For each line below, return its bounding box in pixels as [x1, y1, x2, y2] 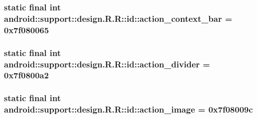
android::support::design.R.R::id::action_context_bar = [4, 12, 232, 24]
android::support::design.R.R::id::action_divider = [4, 58, 210, 70]
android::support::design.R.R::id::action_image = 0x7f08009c [4, 103, 253, 116]
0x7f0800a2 [4, 69, 49, 81]
